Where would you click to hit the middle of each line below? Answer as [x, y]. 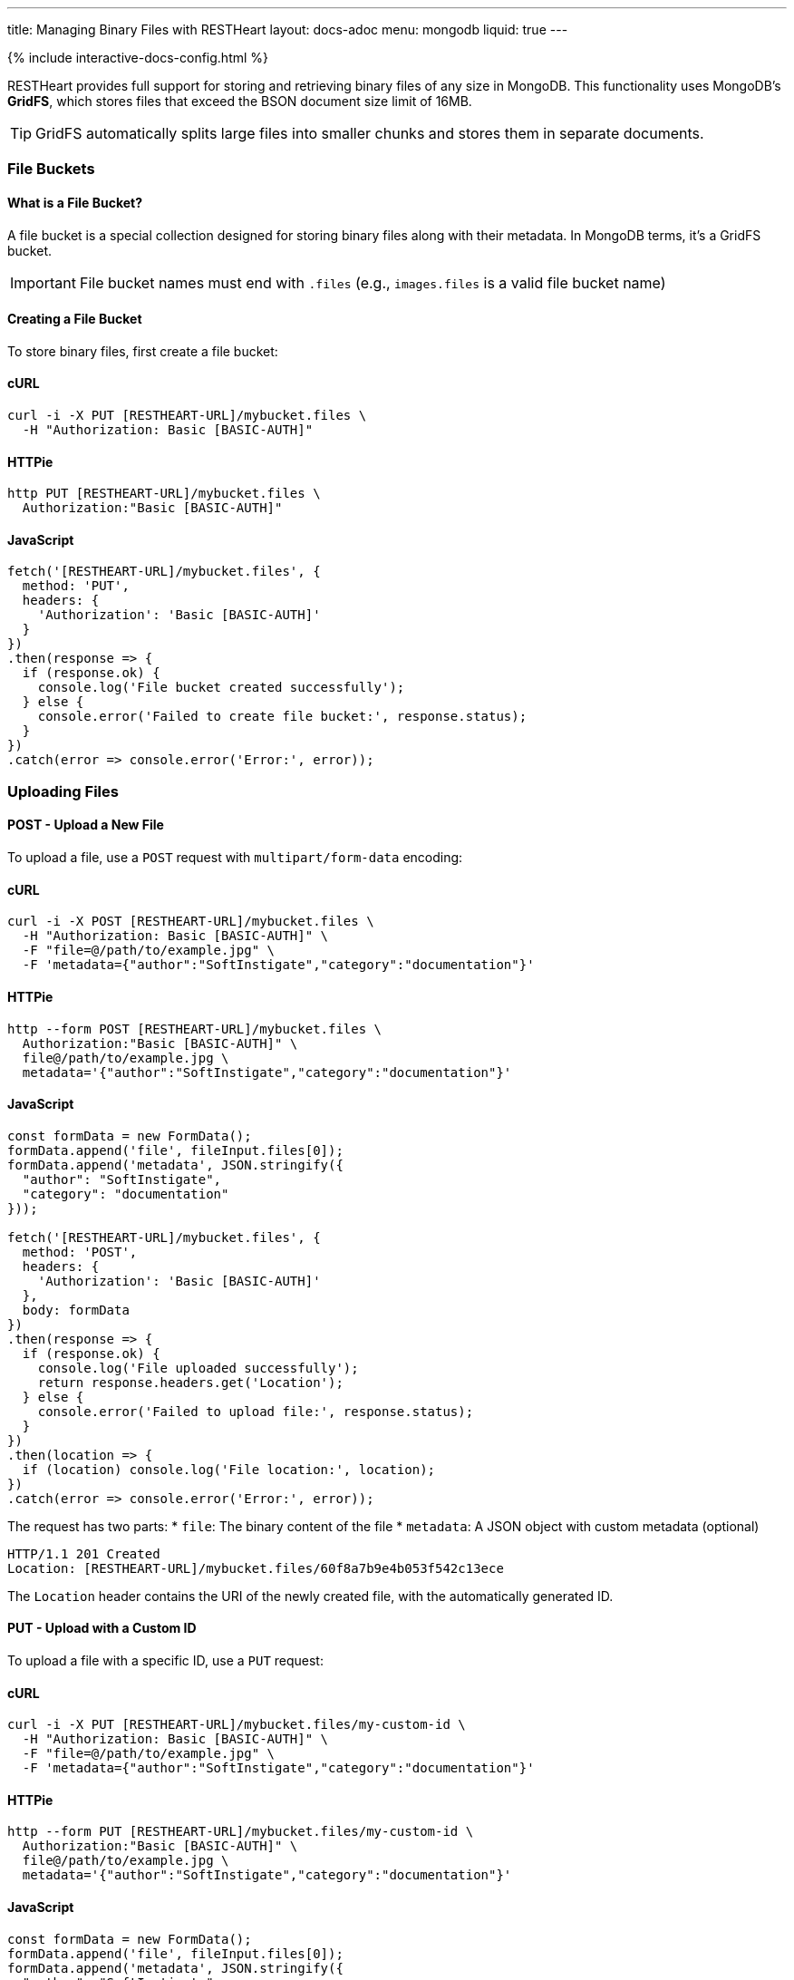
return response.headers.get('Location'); [190, 1382]
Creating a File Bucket [75, 319]
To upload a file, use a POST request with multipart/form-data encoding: [235, 858]
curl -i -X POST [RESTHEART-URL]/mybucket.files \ [191, 922]
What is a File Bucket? [75, 202]
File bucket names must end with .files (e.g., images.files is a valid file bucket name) [373, 282]
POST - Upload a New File [86, 825]
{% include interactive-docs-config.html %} [138, 58]
